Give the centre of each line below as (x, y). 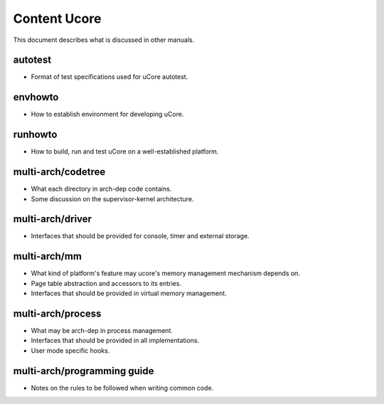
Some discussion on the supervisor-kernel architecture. (112, 198)
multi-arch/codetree (59, 172)
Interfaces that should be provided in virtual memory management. (129, 293)
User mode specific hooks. (70, 350)
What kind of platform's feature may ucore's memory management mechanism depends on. (165, 273)
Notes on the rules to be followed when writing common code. (122, 388)
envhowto (36, 97)
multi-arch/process (57, 313)
